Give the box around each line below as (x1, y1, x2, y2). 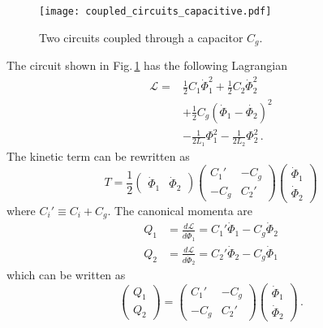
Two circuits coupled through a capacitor (39, 28, 243, 45)
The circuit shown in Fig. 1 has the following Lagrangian (6, 57, 287, 74)
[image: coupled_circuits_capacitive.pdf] (39, 6, 272, 17)
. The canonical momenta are (107, 201, 252, 218)
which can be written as (6, 266, 126, 283)
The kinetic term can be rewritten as (6, 147, 190, 164)
